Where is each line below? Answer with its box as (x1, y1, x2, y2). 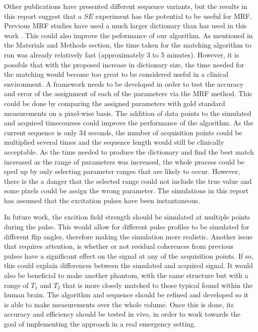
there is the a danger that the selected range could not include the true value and (4, 175, 252, 186)
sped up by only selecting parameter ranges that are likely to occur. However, (4, 166, 240, 176)
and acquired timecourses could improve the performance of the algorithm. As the (4, 117, 254, 128)
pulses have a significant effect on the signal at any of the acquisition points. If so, (4, 250, 254, 261)
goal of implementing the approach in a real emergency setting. (4, 319, 196, 329)
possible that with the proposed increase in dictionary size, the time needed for (4, 59, 245, 69)
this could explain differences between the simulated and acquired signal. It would (4, 260, 253, 271)
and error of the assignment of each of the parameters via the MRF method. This (4, 88, 252, 99)
